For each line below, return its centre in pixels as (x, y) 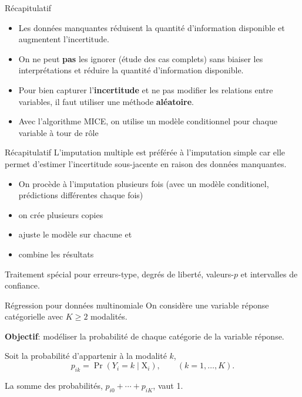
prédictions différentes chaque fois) (81, 195)
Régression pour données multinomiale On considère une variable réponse (137, 305)
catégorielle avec (34, 316)
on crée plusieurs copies (61, 214)
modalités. (109, 316)
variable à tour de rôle (58, 132)
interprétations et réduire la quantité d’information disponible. (131, 70)
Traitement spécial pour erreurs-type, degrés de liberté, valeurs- (119, 274)
